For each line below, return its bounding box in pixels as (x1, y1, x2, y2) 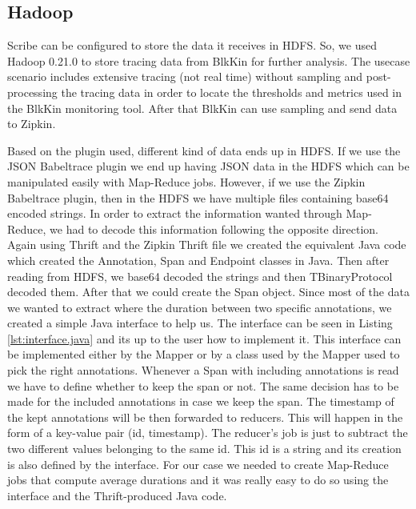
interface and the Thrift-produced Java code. (7, 487, 227, 503)
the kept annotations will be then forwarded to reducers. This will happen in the (7, 408, 403, 425)
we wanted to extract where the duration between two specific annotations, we (7, 299, 392, 315)
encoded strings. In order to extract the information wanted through (7, 205, 342, 222)
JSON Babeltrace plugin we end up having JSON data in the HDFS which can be (7, 158, 410, 174)
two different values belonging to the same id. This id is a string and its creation (7, 440, 402, 457)
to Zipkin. (7, 115, 56, 132)
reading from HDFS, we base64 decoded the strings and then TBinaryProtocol (7, 267, 393, 284)
